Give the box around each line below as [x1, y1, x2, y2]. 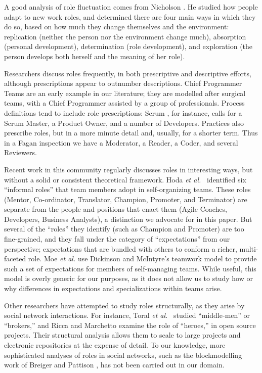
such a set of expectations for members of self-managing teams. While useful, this [4, 263, 256, 273]
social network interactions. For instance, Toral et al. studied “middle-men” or [4, 310, 250, 320]
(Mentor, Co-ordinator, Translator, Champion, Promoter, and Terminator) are [4, 194, 247, 204]
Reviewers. [4, 147, 37, 158]
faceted [4, 253, 26, 264]
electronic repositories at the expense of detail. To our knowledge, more [4, 340, 226, 350]
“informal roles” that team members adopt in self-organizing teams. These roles [4, 184, 251, 195]
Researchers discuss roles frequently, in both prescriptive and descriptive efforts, [4, 68, 251, 78]
